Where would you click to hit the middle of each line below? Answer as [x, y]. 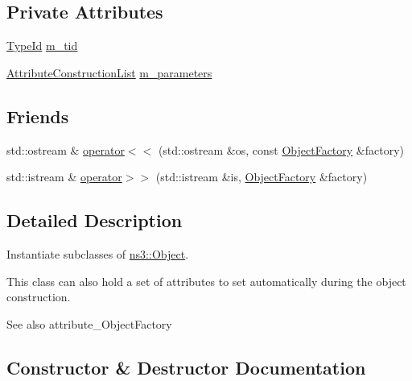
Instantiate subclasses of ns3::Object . [98, 253]
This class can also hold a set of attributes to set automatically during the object [206, 281]
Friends [38, 116]
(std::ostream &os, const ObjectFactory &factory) [281, 149]
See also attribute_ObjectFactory [89, 323]
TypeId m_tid [42, 46]
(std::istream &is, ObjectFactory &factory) [262, 177]
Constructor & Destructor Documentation [186, 367]
